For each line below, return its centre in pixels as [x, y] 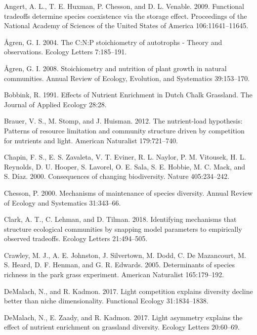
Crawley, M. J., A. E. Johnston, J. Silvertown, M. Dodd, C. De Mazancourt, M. [125, 255]
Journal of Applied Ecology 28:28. [55, 104]
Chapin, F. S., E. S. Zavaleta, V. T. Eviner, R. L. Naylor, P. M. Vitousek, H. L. [125, 157]
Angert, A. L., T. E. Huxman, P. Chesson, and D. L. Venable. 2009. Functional [124, 6]
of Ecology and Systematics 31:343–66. [63, 202]
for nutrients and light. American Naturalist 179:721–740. [91, 140]
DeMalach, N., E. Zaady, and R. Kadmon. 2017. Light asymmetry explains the [123, 317]
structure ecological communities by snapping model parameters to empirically [123, 229]
